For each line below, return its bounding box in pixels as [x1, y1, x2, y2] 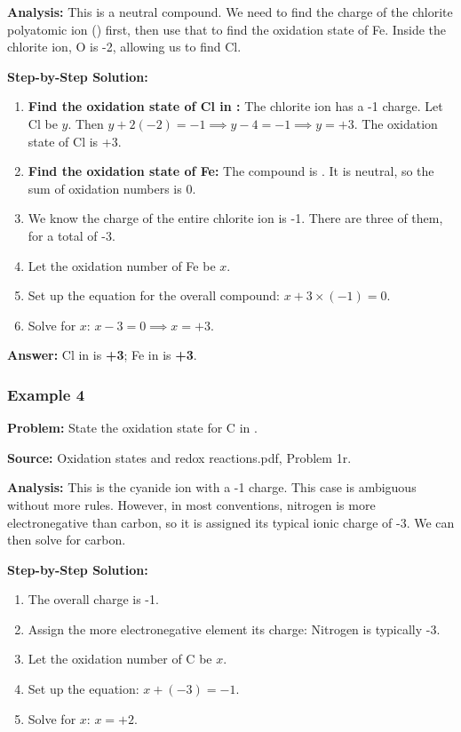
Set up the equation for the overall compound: [28, 286, 281, 305]
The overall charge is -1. [28, 590, 159, 609]
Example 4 [7, 383, 85, 405]
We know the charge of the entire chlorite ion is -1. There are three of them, [28, 209, 443, 227]
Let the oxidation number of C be [28, 649, 212, 668]
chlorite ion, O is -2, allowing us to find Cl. [7, 37, 242, 56]
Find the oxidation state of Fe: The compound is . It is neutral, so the [28, 162, 434, 180]
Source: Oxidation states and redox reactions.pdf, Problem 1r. [7, 448, 352, 466]
